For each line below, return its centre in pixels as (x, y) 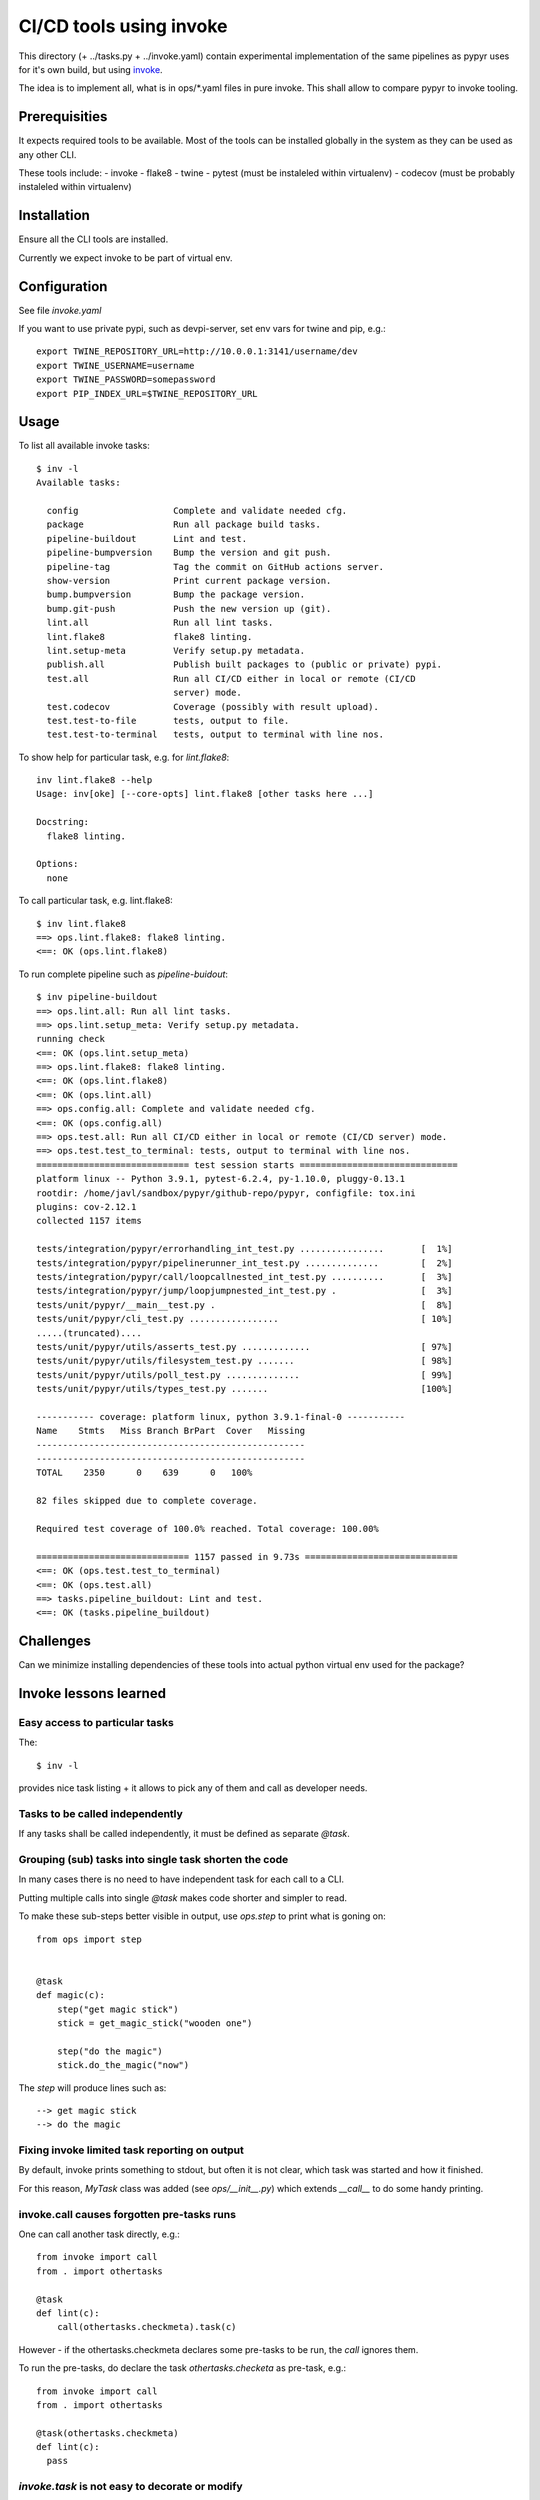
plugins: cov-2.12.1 (86, 1206)
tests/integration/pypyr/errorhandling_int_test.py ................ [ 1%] (244, 1249)
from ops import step (89, 1939)
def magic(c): (70, 1995)
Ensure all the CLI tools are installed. (93, 239)
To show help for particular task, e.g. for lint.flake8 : (124, 757)
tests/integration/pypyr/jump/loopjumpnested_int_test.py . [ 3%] (244, 1291)
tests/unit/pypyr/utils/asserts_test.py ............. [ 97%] (244, 1346)
